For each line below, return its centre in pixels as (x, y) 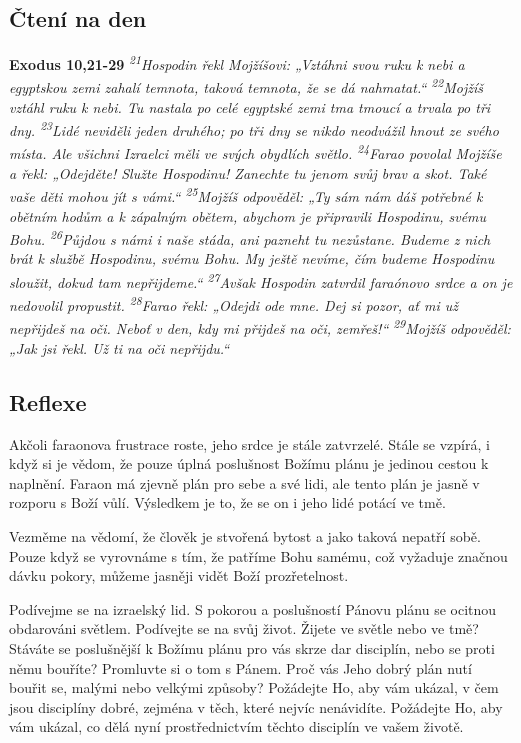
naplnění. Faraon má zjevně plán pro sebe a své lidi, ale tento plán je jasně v (244, 482)
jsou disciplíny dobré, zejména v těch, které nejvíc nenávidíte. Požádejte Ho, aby (256, 706)
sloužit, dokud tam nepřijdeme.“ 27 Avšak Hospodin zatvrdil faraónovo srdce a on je (261, 280)
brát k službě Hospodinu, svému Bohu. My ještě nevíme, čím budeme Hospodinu (252, 258)
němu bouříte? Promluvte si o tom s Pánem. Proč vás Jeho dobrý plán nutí (240, 667)
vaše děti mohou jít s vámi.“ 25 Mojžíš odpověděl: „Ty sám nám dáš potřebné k (246, 195)
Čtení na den (78, 18)
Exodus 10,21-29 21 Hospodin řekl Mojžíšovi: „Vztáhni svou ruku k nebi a (237, 62)
